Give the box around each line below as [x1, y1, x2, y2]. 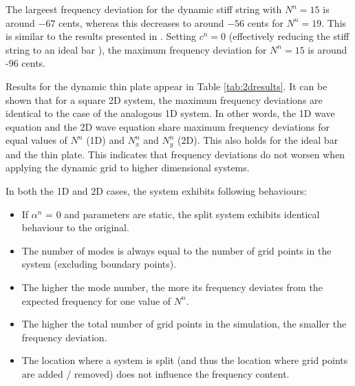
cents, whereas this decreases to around [58, 15, 224, 30]
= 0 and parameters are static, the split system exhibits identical [45, 206, 320, 221]
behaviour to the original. [21, 220, 129, 235]
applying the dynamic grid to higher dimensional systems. [6, 160, 250, 175]
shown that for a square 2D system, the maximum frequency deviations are [6, 92, 323, 107]
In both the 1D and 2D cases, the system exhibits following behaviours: [6, 183, 307, 197]
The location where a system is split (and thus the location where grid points [21, 353, 348, 367]
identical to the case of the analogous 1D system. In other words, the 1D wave [6, 106, 335, 120]
